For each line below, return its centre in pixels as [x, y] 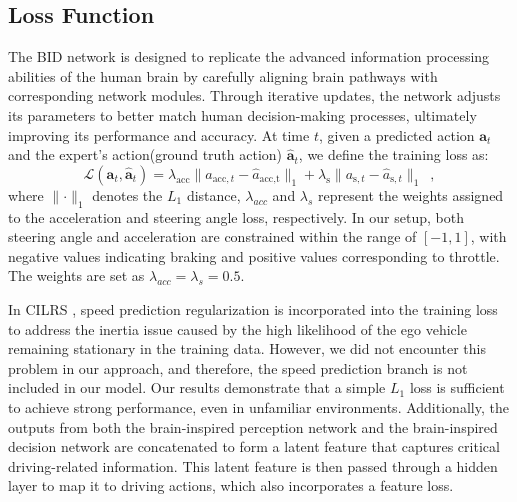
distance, [213, 194]
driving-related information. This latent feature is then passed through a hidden [253, 465]
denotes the [127, 194]
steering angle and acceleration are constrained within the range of [212, 236]
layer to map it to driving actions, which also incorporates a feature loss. [231, 485]
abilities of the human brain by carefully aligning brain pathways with [223, 75]
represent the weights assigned [411, 194]
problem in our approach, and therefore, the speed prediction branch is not [238, 367]
